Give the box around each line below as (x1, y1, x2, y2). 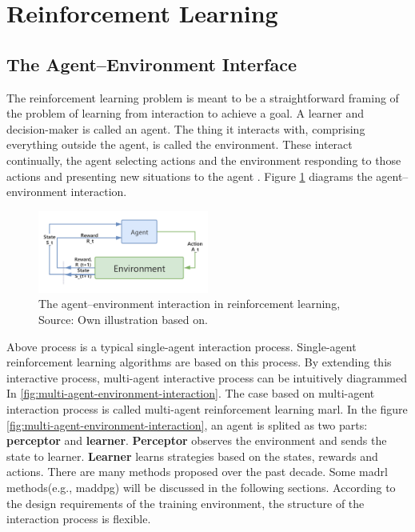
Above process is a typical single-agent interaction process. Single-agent (6, 338, 357, 354)
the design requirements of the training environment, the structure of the (6, 494, 365, 511)
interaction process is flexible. (6, 510, 151, 527)
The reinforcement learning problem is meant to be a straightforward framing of (6, 89, 399, 106)
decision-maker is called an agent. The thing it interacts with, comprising (6, 120, 365, 137)
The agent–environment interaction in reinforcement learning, (38, 295, 341, 312)
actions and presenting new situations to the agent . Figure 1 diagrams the (6, 167, 373, 184)
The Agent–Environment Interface (6, 51, 297, 76)
